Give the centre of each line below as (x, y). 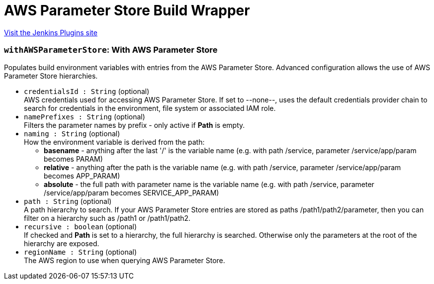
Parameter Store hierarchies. (51, 76)
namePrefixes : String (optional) (85, 116)
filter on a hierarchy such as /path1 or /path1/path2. (107, 218)
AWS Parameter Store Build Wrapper (127, 10)
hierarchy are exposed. (62, 243)
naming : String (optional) (72, 133)
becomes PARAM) (73, 159)
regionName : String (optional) (81, 252)
